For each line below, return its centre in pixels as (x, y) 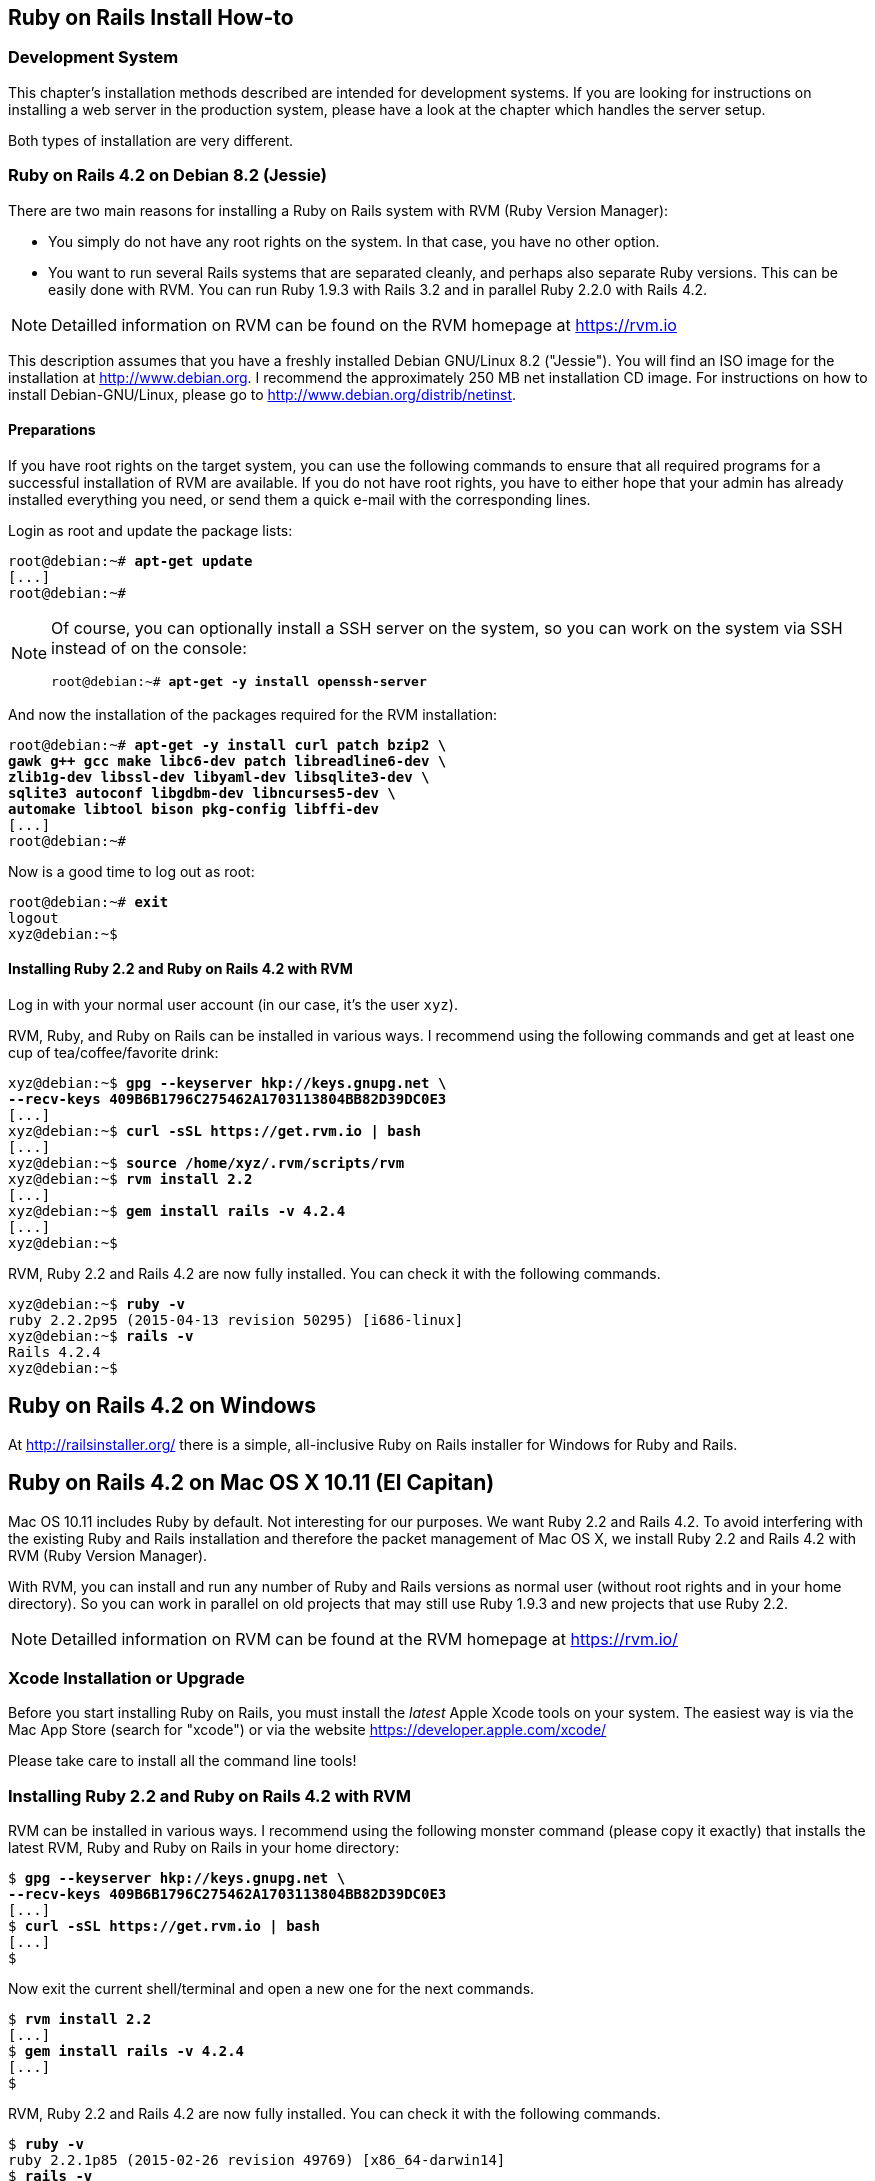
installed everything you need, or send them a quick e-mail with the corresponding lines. (299, 499)
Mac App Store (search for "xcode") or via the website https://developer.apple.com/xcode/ (307, 1730)
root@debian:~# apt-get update (130, 560)
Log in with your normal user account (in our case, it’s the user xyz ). (233, 1004)
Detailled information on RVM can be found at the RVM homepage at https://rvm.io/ (364, 1638)
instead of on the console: (149, 647)
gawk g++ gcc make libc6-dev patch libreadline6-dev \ (227, 760)
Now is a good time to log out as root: (131, 871)
